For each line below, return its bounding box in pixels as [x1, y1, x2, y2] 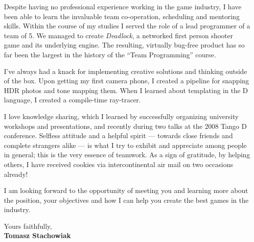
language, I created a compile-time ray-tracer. [4, 95, 141, 105]
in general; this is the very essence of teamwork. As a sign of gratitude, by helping [4, 149, 250, 160]
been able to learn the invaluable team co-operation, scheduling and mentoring [4, 11, 240, 21]
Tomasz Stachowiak [4, 230, 71, 241]
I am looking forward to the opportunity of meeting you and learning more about [4, 185, 248, 195]
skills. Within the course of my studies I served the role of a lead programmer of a [4, 21, 251, 31]
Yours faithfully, [4, 220, 52, 231]
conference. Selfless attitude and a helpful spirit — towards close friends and [4, 130, 233, 141]
